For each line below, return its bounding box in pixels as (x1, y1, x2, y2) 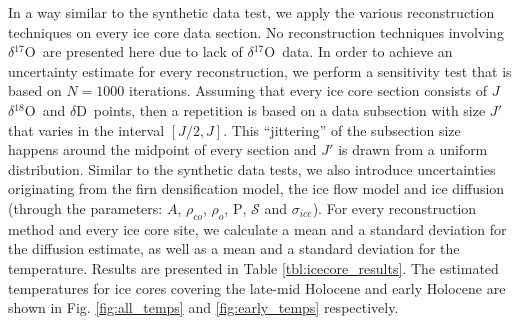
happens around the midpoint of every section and (8, 139, 317, 160)
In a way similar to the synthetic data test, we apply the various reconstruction (8, 2, 495, 22)
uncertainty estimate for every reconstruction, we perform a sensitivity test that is (8, 60, 512, 81)
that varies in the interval (8, 119, 165, 140)
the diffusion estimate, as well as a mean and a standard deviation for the (8, 238, 460, 259)
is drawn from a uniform (338, 139, 488, 160)
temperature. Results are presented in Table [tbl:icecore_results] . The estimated (8, 257, 499, 278)
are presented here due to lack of (42, 41, 243, 62)
